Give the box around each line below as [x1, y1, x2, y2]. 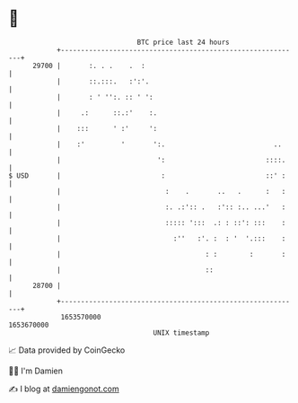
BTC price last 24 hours [136, 38, 230, 47]
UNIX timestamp [153, 328, 210, 337]
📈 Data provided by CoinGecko [8, 345, 126, 355]
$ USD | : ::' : [8, 171, 286, 180]
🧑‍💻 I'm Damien [8, 365, 64, 376]
